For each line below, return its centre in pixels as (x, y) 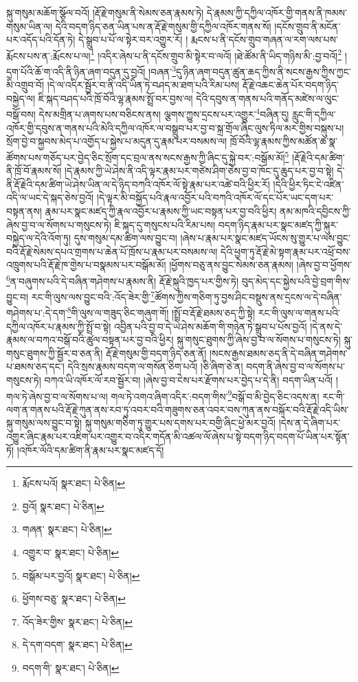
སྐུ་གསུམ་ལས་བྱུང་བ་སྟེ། (44, 423)
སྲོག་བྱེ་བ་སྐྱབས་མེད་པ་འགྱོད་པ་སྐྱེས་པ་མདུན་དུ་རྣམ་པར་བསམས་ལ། (117, 141)
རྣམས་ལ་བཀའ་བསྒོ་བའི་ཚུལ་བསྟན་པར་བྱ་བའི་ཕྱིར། (90, 340)
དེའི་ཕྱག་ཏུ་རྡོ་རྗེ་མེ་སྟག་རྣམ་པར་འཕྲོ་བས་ (286, 251)
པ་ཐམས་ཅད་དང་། (35, 366)
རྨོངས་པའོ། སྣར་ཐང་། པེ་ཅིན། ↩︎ (74, 483)
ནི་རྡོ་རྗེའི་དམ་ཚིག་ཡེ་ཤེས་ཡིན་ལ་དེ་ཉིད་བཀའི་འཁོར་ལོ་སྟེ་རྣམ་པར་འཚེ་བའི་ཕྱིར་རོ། (138, 184)
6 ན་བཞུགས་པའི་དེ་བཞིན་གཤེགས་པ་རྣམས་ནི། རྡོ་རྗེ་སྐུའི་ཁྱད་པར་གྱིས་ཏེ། (123, 280)
